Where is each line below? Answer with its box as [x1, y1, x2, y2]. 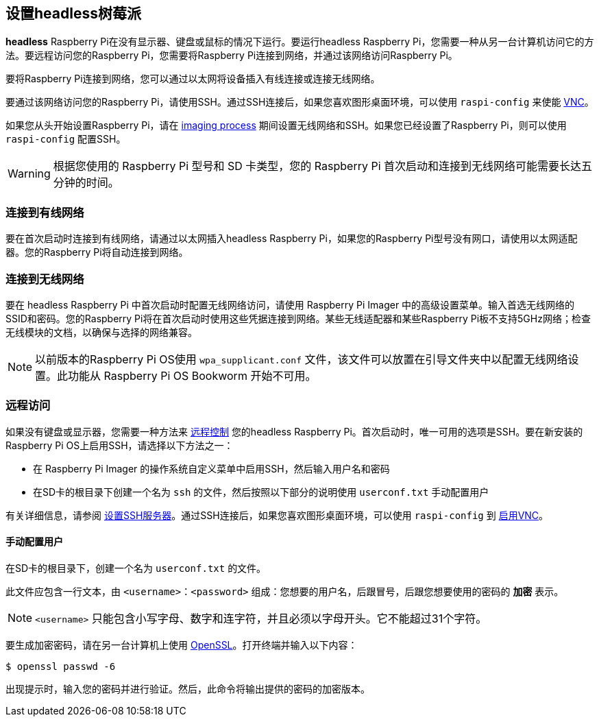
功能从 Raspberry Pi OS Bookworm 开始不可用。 [68, 368, 317, 383]
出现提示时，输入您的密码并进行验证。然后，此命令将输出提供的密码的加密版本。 [5, 682, 370, 695]
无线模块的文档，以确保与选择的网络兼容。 [5, 326, 197, 338]
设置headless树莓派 [5, 5, 141, 22]
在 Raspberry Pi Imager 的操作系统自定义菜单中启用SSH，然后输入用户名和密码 [33, 462, 390, 474]
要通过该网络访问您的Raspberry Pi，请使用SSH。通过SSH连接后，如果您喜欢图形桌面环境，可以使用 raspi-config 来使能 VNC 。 [5, 96, 594, 108]
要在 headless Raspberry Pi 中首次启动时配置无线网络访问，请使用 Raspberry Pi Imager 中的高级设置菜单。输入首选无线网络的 [5, 298, 575, 311]
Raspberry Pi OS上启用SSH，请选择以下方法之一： [5, 439, 234, 451]
